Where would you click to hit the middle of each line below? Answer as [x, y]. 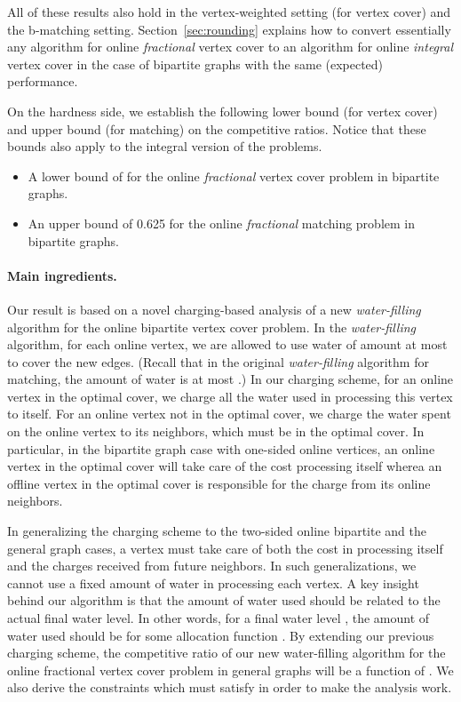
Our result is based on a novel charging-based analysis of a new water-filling [214, 309]
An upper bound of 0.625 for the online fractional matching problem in [222, 223]
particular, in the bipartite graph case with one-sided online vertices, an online [221, 448]
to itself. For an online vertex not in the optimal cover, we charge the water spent [229, 414]
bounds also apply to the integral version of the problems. [165, 146]
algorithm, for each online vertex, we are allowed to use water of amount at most [227, 344]
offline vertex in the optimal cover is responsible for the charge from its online [219, 483]
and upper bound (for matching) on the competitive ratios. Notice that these [217, 128]
